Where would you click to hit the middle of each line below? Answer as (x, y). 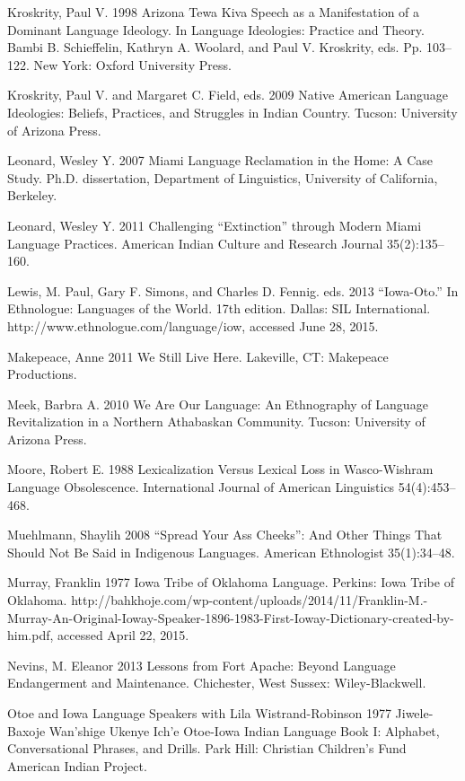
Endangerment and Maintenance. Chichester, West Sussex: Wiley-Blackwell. (217, 683)
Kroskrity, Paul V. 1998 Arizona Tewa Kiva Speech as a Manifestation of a (214, 12)
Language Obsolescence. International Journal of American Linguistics (201, 487)
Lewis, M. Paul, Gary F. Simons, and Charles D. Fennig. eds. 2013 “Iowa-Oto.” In (233, 290)
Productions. (42, 374)
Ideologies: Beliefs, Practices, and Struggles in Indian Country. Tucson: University (232, 112)
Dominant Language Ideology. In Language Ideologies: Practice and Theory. (216, 29)
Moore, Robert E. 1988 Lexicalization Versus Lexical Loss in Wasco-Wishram (220, 469)
